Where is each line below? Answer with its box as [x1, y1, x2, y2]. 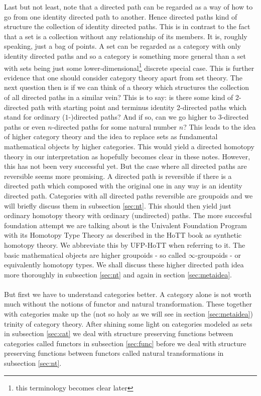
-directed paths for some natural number [52, 121, 177, 132]
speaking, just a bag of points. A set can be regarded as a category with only [4, 41, 241, 51]
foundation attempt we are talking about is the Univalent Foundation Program [4, 220, 247, 230]
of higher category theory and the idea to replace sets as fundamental [4, 131, 218, 142]
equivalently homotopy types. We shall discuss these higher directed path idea [4, 259, 244, 270]
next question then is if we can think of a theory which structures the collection [4, 82, 249, 92]
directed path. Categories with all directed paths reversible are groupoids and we [4, 190, 253, 201]
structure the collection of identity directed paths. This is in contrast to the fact [4, 21, 250, 32]
